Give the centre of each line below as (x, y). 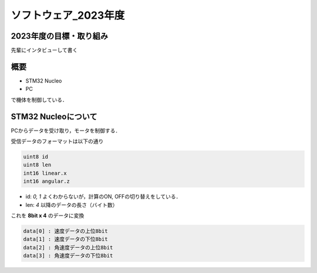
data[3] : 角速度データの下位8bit (68, 256)
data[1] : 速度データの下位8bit (65, 239)
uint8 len (37, 165)
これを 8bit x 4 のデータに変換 (48, 215)
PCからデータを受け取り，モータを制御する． (66, 130)
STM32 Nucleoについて (54, 116)
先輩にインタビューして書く (44, 50)
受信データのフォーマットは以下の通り (57, 141)
